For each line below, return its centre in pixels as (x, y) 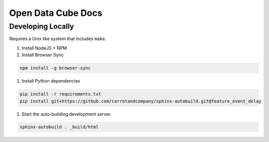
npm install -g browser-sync (55, 68)
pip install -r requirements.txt (61, 94)
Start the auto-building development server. (67, 114)
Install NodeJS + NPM (44, 48)
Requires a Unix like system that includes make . (58, 39)
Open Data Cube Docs (56, 13)
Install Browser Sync (43, 55)
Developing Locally (42, 26)
